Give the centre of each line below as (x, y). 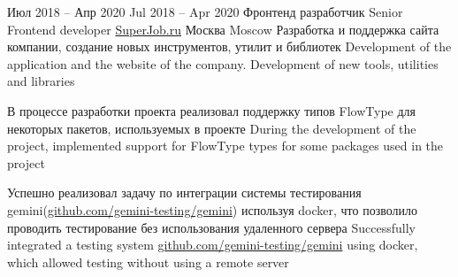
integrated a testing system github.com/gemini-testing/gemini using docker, (213, 245)
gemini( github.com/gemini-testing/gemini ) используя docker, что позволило (213, 209)
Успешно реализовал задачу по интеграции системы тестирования (184, 192)
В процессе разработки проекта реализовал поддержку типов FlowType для (212, 110)
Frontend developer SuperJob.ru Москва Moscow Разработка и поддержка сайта (223, 29)
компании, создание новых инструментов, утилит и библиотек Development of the (229, 46)
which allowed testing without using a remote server (148, 262)
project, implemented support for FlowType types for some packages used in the (225, 146)
